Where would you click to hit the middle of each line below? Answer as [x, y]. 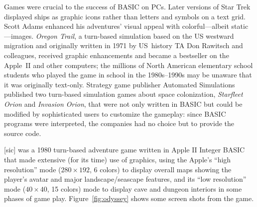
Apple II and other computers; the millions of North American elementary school [128, 65]
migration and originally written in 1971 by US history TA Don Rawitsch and [124, 45]
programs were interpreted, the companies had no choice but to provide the [119, 123]
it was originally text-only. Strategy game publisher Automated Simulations [120, 84]
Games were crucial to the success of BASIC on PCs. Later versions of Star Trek [127, 6]
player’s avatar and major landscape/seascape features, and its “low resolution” [125, 179]
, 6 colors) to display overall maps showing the [161, 169]
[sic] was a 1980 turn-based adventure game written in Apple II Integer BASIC [125, 150]
